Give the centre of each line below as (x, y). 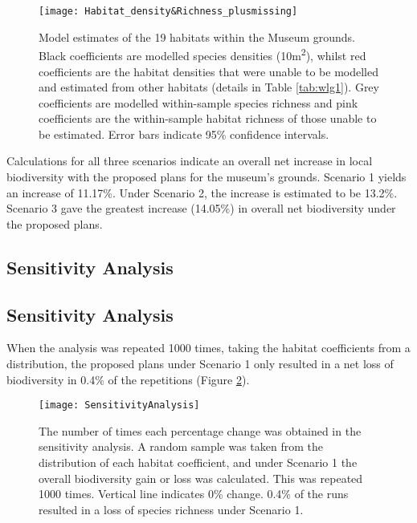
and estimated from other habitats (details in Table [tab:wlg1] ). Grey (209, 87)
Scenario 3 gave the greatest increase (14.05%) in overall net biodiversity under (201, 208)
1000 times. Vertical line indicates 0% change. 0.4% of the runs (194, 494)
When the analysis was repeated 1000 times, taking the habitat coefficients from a (208, 348)
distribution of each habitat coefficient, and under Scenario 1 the (198, 462)
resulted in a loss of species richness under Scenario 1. (171, 509)
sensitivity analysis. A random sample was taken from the (181, 446)
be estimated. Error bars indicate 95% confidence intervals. (184, 134)
